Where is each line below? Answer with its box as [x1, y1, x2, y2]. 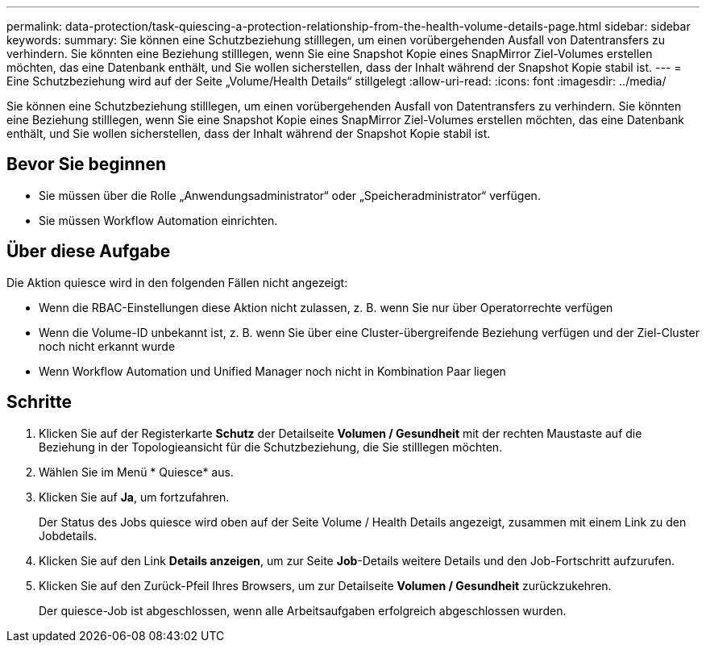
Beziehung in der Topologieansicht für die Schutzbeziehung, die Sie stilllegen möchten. [39, 439, 503, 454]
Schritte [6, 392, 72, 413]
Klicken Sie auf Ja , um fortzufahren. [39, 489, 230, 504]
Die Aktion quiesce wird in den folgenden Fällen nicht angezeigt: [6, 275, 348, 289]
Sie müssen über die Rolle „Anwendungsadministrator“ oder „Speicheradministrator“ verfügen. [39, 188, 541, 202]
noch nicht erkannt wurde [39, 339, 176, 353]
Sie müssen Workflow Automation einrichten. [39, 213, 278, 227]
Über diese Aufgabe [6, 241, 171, 262]
